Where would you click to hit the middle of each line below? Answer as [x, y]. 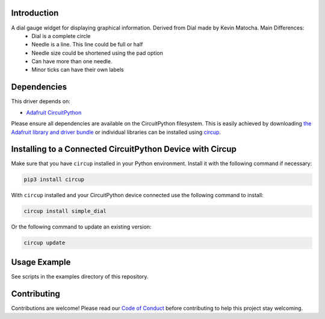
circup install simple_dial [65, 211]
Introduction [35, 13]
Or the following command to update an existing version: [81, 227]
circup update [45, 243]
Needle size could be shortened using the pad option [97, 53]
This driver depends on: [41, 101]
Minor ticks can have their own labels [78, 70]
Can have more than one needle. [72, 62]
